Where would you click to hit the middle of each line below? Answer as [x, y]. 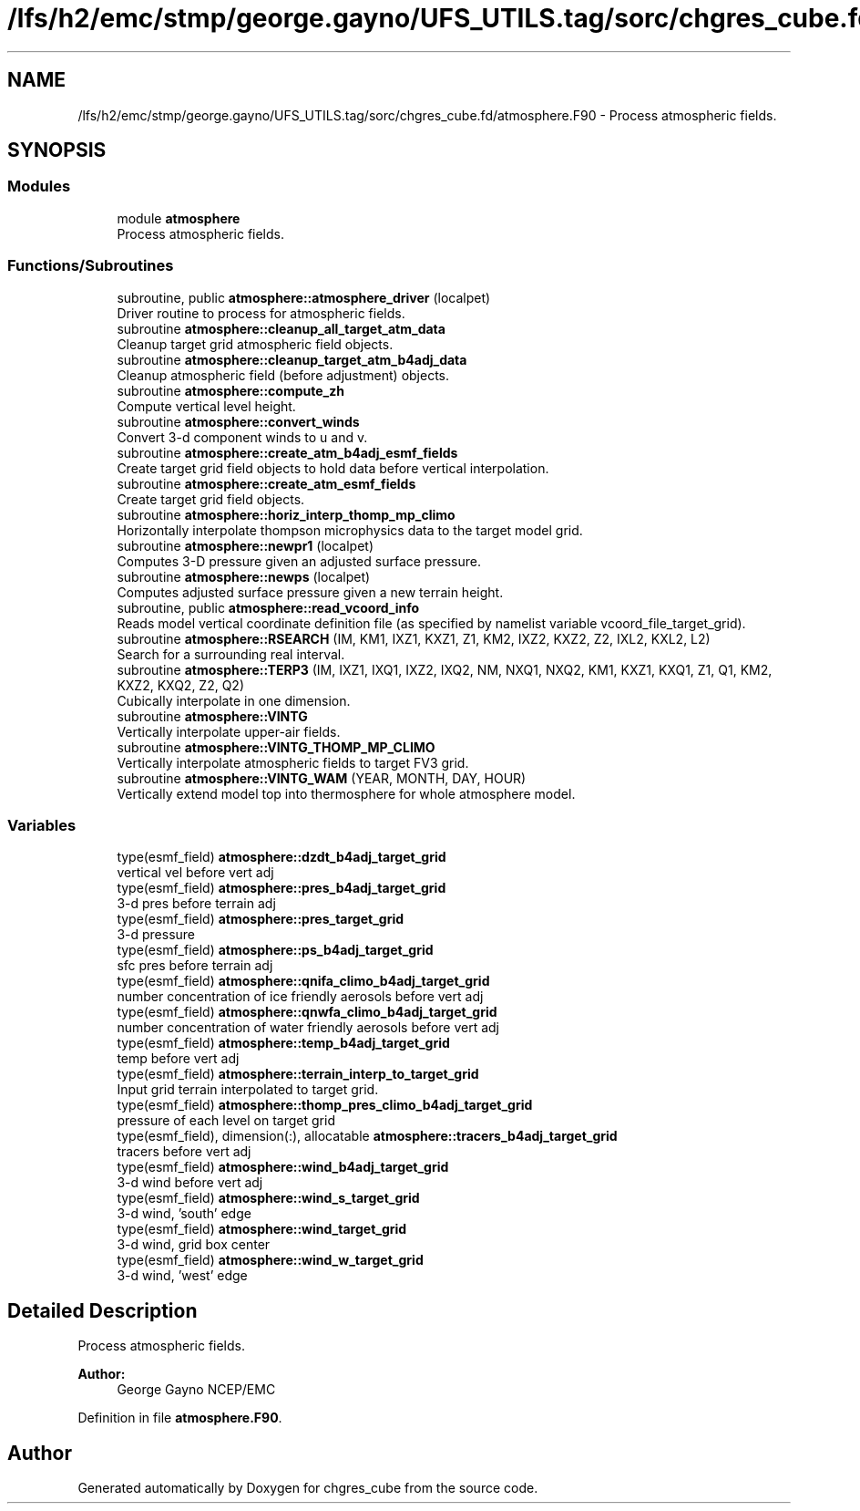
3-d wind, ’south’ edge [184, 1214]
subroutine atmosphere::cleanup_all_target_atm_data [281, 328]
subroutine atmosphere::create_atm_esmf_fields [266, 483]
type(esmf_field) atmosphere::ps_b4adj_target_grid [275, 950]
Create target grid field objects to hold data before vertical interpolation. [333, 468]
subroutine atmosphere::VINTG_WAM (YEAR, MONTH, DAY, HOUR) [322, 778]
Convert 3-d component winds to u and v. [242, 437]
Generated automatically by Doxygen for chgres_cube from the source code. [308, 1488]
